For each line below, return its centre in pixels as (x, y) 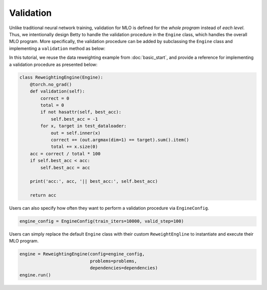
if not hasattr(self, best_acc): (81, 112)
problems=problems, (113, 261)
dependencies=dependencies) (124, 268)
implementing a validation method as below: (57, 48)
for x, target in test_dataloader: (84, 126)
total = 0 (52, 105)
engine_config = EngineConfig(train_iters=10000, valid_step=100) (102, 221)
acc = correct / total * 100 (65, 154)
